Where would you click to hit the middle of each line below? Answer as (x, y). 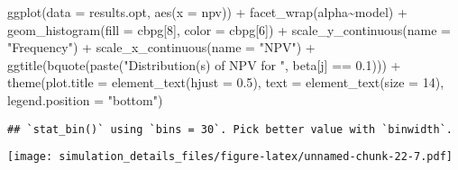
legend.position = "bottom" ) (85, 99)
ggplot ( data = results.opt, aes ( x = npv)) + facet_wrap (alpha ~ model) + (207, 12)
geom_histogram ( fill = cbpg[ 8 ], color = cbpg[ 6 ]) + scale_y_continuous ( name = (229, 29)
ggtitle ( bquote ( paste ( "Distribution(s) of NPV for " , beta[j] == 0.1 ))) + (204, 64)
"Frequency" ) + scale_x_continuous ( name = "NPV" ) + (161, 47)
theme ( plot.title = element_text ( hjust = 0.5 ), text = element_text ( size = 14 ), (226, 82)
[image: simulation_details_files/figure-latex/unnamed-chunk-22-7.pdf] (230, 157)
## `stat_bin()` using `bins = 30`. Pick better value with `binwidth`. (230, 129)
